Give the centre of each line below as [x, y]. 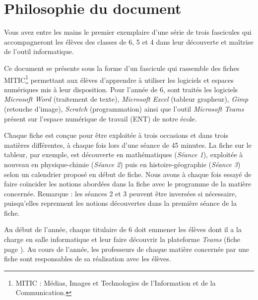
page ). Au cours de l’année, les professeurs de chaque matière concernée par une [127, 249]
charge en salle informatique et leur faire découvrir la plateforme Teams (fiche [122, 239]
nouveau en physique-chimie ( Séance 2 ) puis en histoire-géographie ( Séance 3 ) [122, 164]
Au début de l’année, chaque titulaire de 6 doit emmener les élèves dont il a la [123, 229]
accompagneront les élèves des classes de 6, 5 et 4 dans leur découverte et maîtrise [129, 41]
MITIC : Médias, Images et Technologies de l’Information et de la [116, 282]
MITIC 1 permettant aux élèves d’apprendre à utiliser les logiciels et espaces [119, 79]
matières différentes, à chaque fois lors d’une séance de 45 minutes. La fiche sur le [128, 145]
